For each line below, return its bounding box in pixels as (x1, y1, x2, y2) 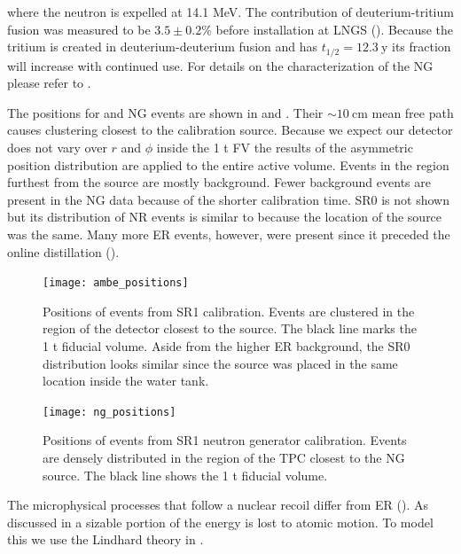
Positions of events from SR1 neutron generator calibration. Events (43, 431, 407, 449)
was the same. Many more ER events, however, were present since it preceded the (7, 224, 450, 243)
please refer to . (7, 74, 91, 92)
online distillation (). (7, 242, 120, 261)
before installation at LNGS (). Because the (215, 20, 454, 38)
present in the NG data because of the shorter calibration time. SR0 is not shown (7, 190, 449, 208)
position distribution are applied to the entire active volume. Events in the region (7, 155, 449, 174)
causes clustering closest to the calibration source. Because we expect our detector (7, 121, 453, 139)
